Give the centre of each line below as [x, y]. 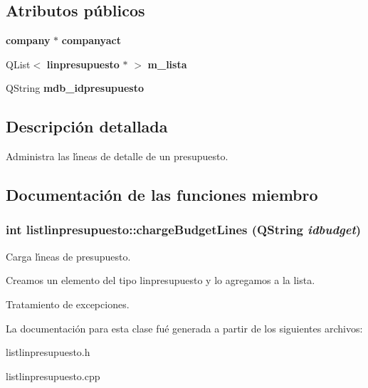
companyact [91, 40]
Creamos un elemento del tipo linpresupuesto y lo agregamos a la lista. [161, 280]
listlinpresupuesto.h [48, 352]
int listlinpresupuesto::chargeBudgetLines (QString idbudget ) [184, 230]
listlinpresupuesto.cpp [53, 376]
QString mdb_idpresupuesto [75, 88]
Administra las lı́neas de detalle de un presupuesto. [117, 156]
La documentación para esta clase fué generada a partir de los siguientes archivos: [184, 328]
